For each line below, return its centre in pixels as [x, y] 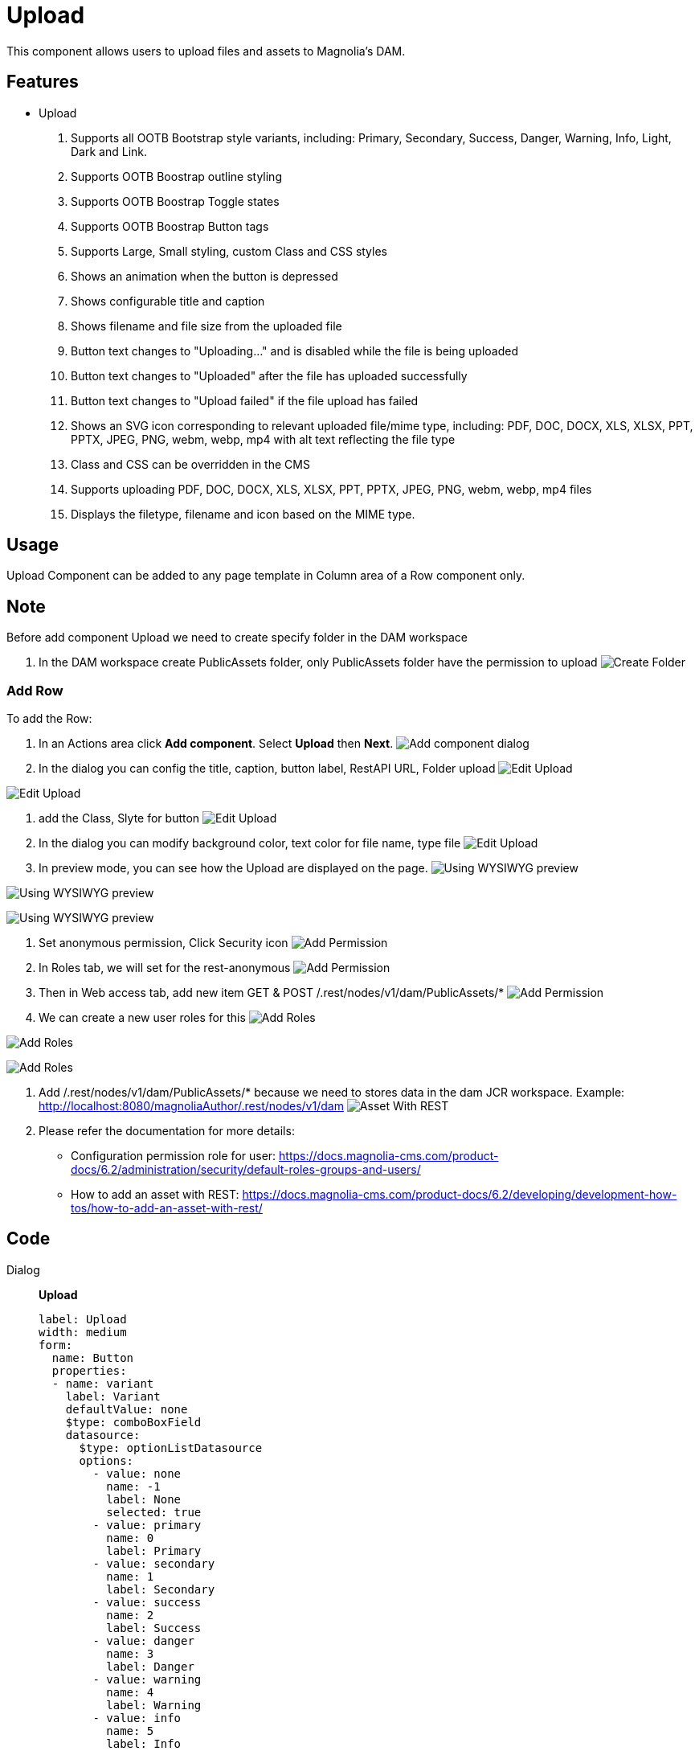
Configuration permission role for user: [174, 1156]
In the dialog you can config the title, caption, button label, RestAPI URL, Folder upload [267, 769]
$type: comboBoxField [133, 1422]
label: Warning [154, 1705]
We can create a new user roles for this [142, 1018]
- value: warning [147, 1679]
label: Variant [113, 1396]
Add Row [35, 690]
